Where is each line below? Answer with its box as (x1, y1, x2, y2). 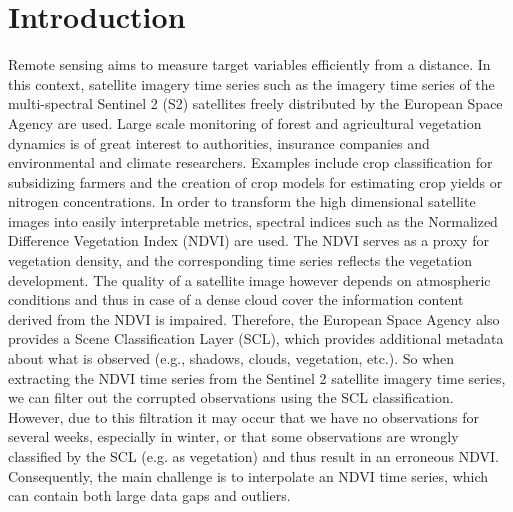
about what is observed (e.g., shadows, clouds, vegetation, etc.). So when (8, 348, 455, 369)
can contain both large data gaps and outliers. (8, 485, 291, 506)
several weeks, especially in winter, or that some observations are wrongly (8, 426, 459, 447)
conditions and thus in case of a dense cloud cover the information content (8, 289, 464, 310)
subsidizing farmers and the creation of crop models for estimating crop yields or (8, 171, 503, 192)
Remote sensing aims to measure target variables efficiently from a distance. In (8, 54, 491, 75)
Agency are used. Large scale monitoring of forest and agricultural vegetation (8, 112, 482, 133)
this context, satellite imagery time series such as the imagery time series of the (8, 73, 495, 94)
